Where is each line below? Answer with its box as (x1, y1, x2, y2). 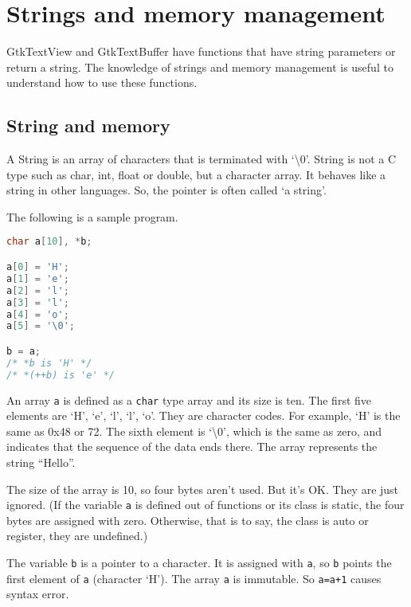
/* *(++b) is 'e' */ (6, 369, 115, 381)
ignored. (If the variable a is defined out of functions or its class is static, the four (6, 496, 405, 513)
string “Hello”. (6, 453, 76, 470)
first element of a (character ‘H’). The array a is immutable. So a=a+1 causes (6, 570, 382, 586)
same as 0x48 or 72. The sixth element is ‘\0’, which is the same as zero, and (6, 422, 382, 439)
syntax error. (6, 585, 69, 602)
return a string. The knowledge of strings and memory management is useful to (6, 58, 393, 75)
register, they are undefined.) (6, 527, 148, 544)
